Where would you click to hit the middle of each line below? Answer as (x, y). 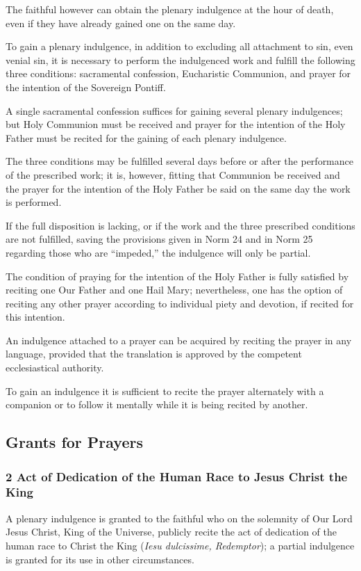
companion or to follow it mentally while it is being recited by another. (157, 404)
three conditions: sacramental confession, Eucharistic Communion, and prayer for (178, 73)
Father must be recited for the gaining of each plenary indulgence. (146, 137)
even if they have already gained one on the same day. (121, 23)
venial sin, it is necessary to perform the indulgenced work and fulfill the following (180, 59)
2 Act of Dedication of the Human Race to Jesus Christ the (177, 476)
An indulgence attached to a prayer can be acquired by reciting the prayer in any (179, 340)
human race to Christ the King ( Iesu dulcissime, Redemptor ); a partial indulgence (180, 545)
